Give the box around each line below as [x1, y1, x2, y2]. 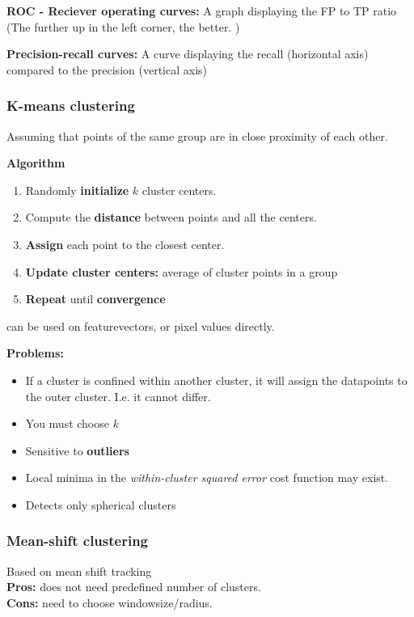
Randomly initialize [25, 181, 129, 198]
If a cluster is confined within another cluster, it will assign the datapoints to [25, 371, 408, 388]
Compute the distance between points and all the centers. [25, 209, 317, 226]
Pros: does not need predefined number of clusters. [6, 578, 261, 595]
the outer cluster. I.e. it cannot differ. [25, 387, 211, 404]
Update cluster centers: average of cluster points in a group [25, 263, 338, 280]
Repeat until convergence [25, 290, 166, 307]
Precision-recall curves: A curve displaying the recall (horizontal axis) [6, 45, 369, 62]
